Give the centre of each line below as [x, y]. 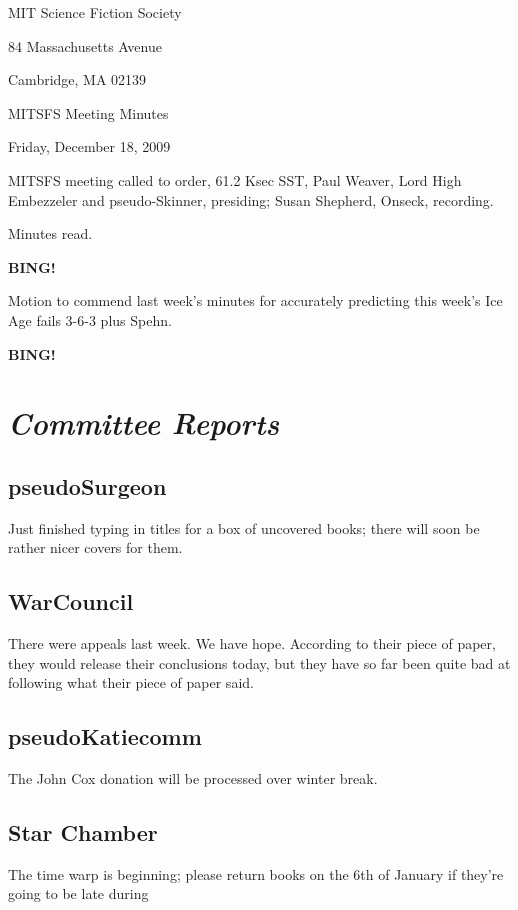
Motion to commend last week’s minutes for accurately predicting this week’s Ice [255, 300]
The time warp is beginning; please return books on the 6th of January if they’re [256, 873]
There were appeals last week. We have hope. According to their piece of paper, [252, 643]
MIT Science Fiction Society [95, 12]
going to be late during [78, 893]
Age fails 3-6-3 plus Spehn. [90, 319]
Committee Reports [144, 423]
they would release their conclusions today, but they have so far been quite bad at [259, 662]
